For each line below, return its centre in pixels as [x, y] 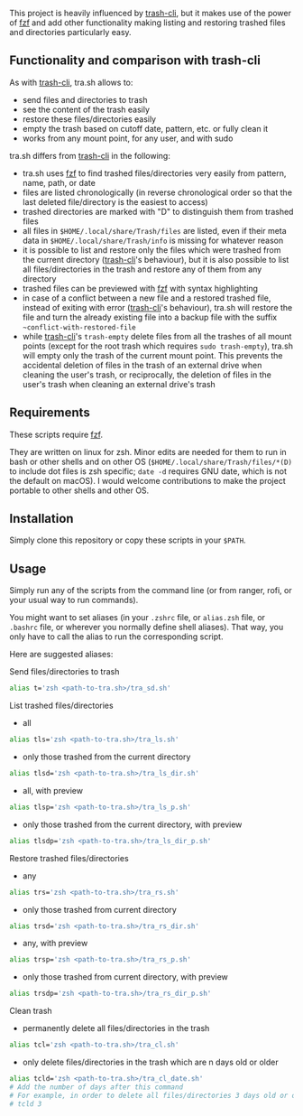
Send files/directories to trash [64, 672]
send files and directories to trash [85, 99]
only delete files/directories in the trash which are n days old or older [150, 1062]
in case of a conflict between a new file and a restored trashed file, [147, 298]
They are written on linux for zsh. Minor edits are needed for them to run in [148, 451]
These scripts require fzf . [56, 434]
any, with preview [55, 944]
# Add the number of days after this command [96, 1087]
